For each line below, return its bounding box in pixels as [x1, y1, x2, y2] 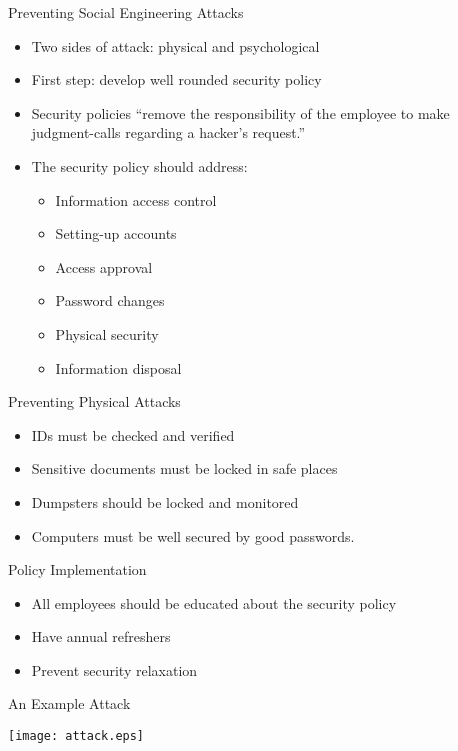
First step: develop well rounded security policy [31, 69, 322, 90]
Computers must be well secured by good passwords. [31, 525, 355, 546]
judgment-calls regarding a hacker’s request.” [31, 122, 306, 143]
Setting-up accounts [55, 223, 177, 244]
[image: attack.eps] [8, 729, 145, 744]
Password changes [55, 290, 165, 311]
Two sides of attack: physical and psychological [31, 35, 320, 56]
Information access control [55, 189, 217, 210]
